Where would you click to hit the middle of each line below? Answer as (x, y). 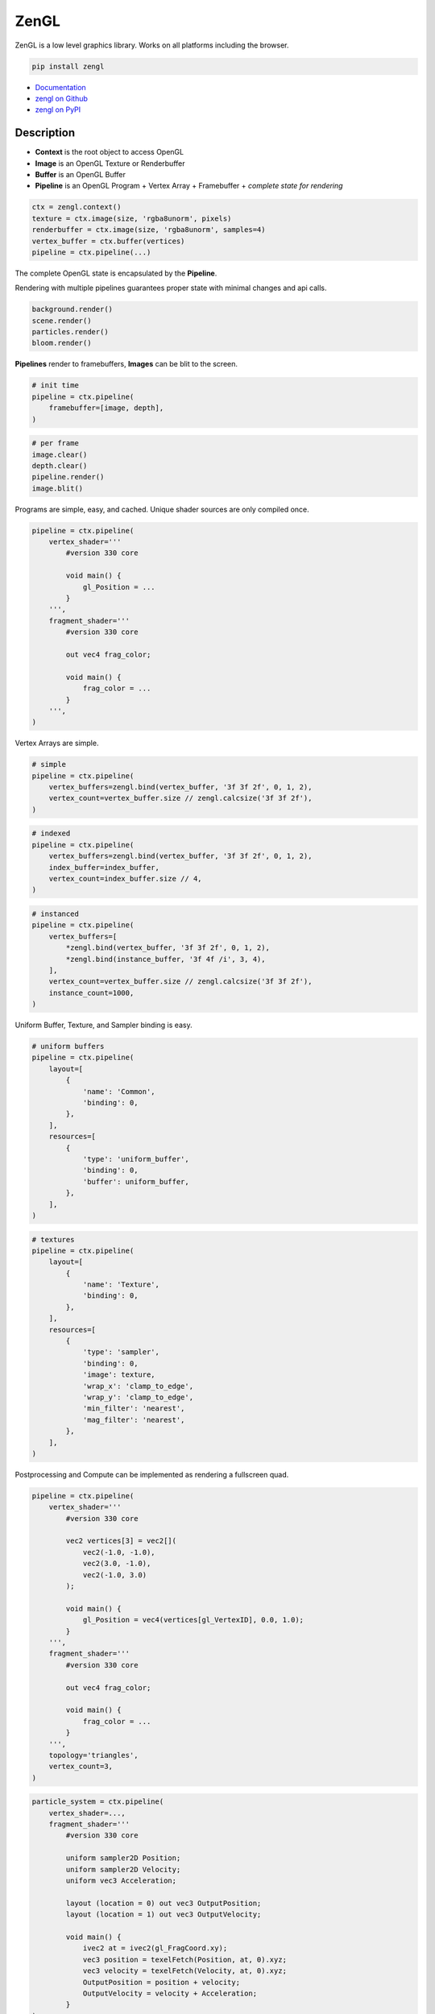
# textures (53, 1239)
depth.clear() (60, 466)
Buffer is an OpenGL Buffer (81, 174)
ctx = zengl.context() (77, 207)
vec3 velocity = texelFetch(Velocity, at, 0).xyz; (185, 1971)
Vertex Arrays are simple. (57, 743)
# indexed (51, 833)
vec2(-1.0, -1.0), (119, 1552)
